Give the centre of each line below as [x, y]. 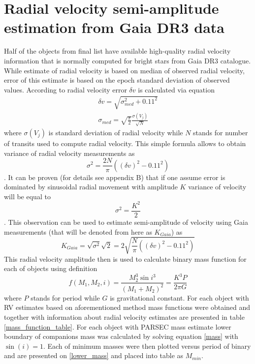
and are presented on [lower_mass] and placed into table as [94, 355]
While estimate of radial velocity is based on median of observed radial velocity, [124, 70]
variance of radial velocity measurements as [69, 153]
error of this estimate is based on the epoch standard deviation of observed [117, 80]
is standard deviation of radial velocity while [116, 132]
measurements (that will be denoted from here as [78, 231]
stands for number [221, 132]
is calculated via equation [176, 89]
